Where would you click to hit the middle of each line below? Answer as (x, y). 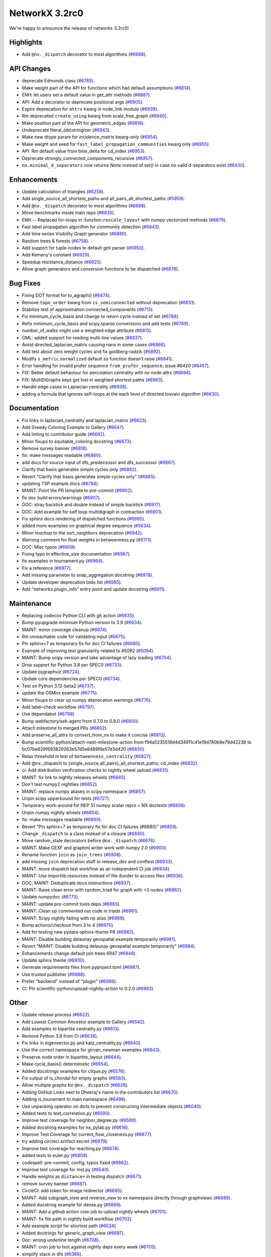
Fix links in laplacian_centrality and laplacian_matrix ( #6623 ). (85, 420)
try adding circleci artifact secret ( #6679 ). (65, 1141)
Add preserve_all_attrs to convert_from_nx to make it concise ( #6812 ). (94, 735)
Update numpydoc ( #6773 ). (50, 897)
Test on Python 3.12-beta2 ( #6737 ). (58, 686)
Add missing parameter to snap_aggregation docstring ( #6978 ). (88, 575)
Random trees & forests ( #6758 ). (56, 241)
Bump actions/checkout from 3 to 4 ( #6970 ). (68, 925)
